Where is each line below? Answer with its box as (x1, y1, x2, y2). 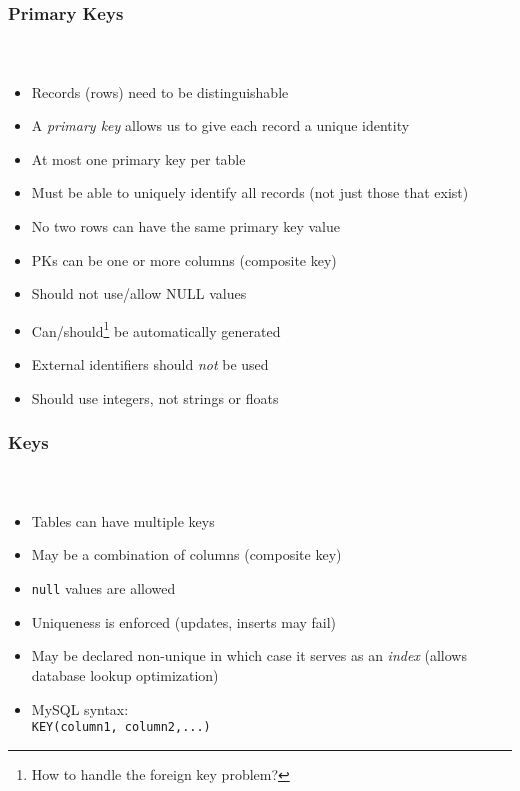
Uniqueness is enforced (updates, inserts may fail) (31, 611, 337, 632)
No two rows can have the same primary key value (31, 216, 341, 237)
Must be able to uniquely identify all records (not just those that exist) (31, 182, 469, 203)
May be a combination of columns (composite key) (31, 544, 342, 565)
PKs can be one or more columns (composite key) (31, 249, 337, 270)
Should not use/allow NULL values (31, 283, 247, 304)
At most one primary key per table (31, 148, 246, 169)
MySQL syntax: (31, 698, 129, 719)
